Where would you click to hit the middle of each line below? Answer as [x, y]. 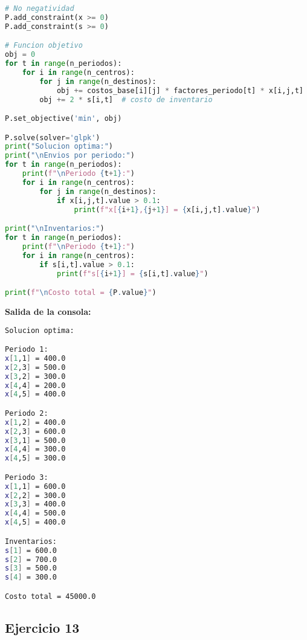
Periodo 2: [27, 413]
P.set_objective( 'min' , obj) [63, 119]
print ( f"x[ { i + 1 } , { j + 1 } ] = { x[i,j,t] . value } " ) [167, 209]
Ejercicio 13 [42, 628]
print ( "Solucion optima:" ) [59, 147]
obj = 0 [20, 55]
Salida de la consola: [48, 311]
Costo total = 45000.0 [50, 596]
